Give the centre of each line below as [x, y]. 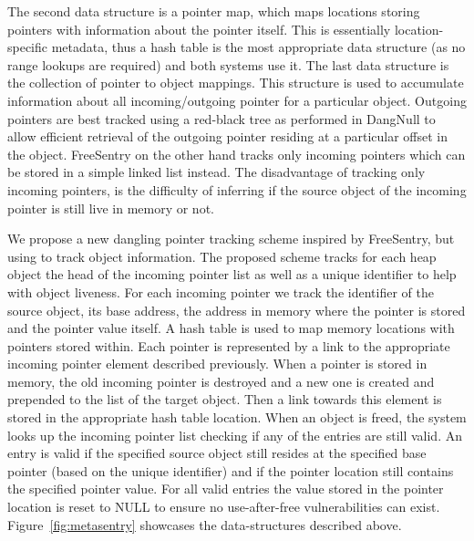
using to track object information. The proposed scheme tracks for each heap [222, 256]
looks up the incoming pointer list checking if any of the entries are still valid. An [235, 435]
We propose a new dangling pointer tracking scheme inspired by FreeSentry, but [231, 239]
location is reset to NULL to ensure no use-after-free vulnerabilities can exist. [224, 507]
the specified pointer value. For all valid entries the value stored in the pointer [226, 489]
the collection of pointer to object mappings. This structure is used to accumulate [236, 83]
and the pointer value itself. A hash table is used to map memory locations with [231, 328]
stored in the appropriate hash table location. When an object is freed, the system [237, 417]
